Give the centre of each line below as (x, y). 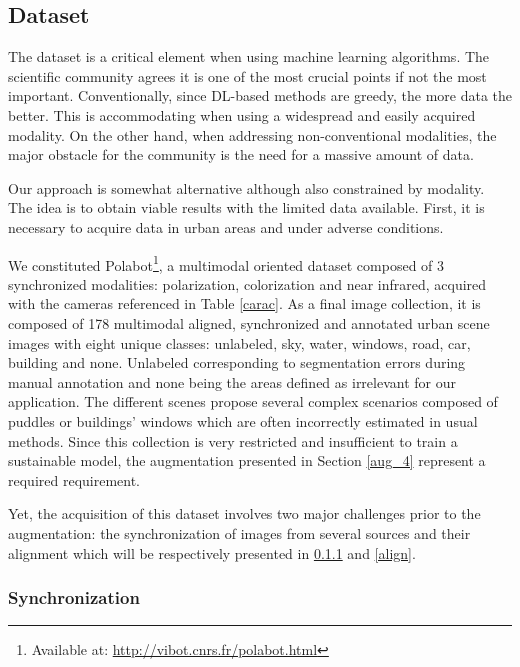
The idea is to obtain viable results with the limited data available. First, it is (246, 207)
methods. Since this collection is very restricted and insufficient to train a (233, 440)
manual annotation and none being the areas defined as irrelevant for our (232, 381)
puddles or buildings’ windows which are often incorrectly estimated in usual (243, 420)
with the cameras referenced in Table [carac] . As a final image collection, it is (244, 303)
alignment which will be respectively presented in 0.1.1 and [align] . (212, 552)
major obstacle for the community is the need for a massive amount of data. (241, 154)
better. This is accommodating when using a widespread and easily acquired (242, 114)
